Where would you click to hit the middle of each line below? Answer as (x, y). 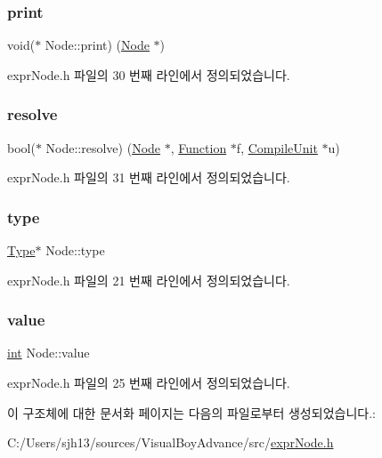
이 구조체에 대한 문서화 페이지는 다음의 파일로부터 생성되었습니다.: (191, 412)
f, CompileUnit (277, 147)
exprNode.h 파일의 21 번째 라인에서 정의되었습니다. (149, 280)
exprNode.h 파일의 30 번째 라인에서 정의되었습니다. (149, 74)
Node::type (75, 250)
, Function (199, 147)
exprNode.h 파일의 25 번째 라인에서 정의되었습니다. (149, 383)
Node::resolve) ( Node (103, 147)
